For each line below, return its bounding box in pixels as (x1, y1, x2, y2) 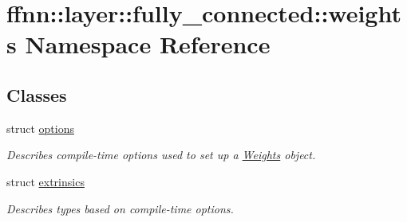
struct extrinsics (6, 173, 85, 189)
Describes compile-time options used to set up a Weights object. (6, 146, 316, 163)
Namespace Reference (25, 28, 271, 60)
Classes (6, 82, 67, 107)
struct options (6, 119, 74, 136)
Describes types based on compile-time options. (6, 200, 234, 216)
